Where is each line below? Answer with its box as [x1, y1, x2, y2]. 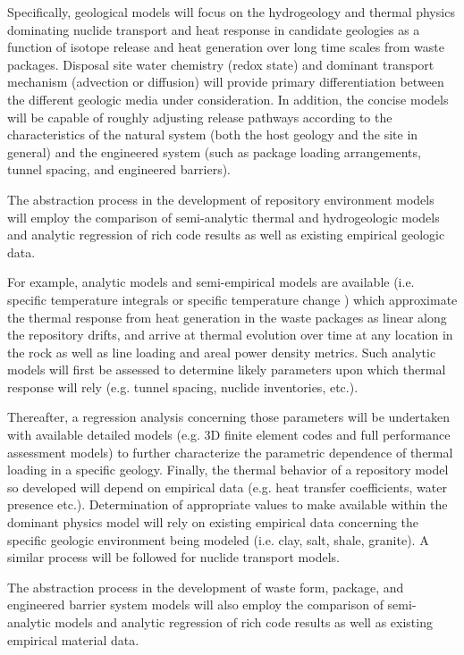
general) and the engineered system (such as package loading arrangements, [7, 142, 421, 161]
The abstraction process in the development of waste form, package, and [7, 577, 404, 596]
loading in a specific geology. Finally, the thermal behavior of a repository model [7, 460, 449, 479]
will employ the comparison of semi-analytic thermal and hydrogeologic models [7, 207, 440, 226]
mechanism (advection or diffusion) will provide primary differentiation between [7, 72, 444, 91]
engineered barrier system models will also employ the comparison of [7, 595, 384, 614]
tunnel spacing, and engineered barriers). [7, 160, 232, 179]
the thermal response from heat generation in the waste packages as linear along [7, 307, 447, 326]
